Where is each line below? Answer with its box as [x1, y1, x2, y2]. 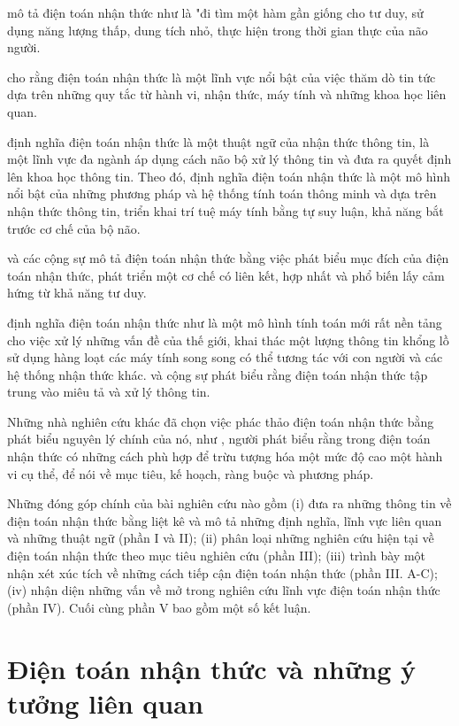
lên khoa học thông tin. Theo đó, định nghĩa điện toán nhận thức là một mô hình [7, 166, 450, 185]
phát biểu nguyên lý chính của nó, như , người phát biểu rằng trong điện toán [7, 429, 431, 448]
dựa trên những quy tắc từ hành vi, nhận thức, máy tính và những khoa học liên [7, 85, 447, 104]
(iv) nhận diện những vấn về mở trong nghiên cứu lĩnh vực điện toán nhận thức [7, 581, 440, 599]
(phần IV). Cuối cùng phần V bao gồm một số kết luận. [7, 598, 311, 616]
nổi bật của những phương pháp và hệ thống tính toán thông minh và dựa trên [7, 184, 437, 203]
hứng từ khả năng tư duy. [7, 283, 147, 302]
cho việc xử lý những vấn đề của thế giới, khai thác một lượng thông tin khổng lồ [7, 330, 449, 349]
